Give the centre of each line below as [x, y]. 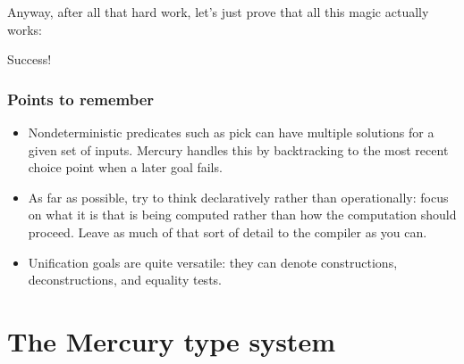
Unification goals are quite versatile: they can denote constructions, [213, 262]
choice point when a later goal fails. [125, 167]
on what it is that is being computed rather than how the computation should [242, 215]
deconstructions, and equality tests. [125, 280]
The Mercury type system [171, 340]
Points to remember [81, 99]
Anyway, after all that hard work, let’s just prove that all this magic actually [218, 12]
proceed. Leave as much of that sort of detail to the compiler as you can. [228, 232]
